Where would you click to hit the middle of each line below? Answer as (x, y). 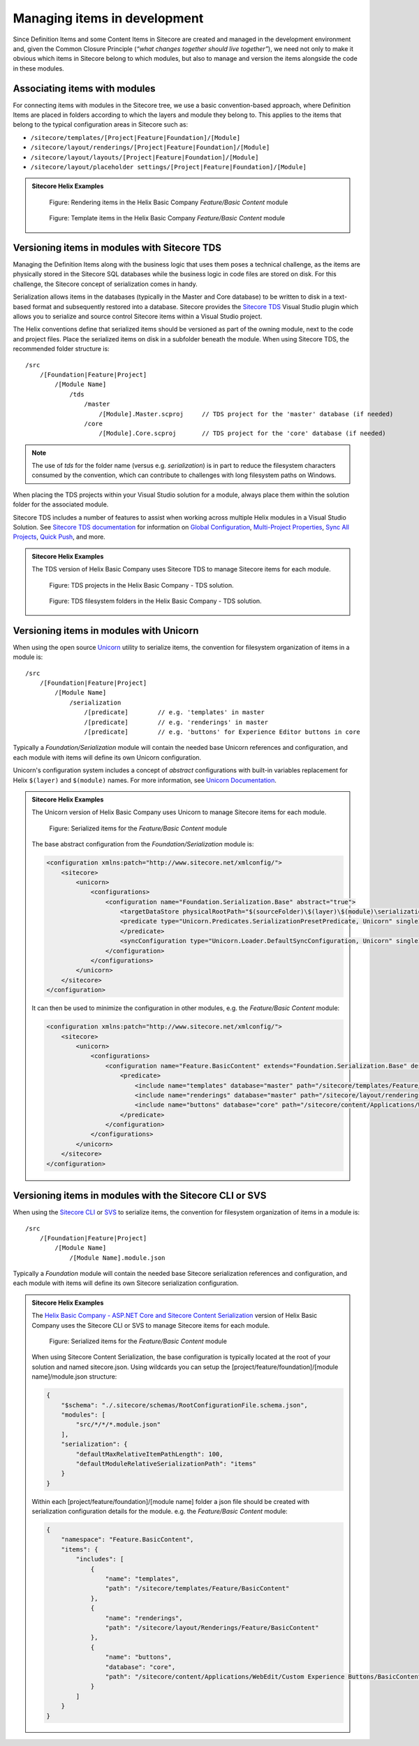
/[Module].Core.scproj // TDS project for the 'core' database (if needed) (243, 433)
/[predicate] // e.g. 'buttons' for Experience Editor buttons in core (222, 732)
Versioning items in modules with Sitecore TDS (117, 247)
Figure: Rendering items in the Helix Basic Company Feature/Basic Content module (169, 202)
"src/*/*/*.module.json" (118, 1425)
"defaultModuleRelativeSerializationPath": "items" (166, 1463)
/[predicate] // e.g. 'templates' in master (174, 712)
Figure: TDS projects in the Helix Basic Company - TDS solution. (141, 585)
